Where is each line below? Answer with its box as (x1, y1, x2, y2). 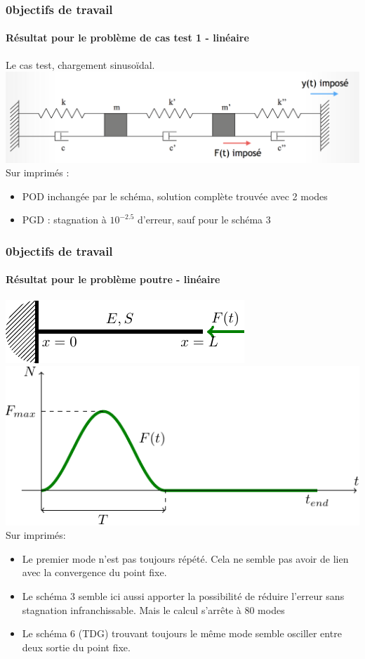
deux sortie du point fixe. (22, 639, 131, 654)
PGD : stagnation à (22, 212, 107, 227)
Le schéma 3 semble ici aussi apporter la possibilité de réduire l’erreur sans (22, 588, 345, 603)
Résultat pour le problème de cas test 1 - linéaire (6, 30, 249, 45)
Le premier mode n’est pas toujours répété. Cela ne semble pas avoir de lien (22, 551, 349, 566)
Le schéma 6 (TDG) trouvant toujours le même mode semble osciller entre (22, 626, 342, 641)
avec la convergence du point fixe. (22, 565, 167, 580)
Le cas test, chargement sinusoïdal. (6, 57, 155, 72)
